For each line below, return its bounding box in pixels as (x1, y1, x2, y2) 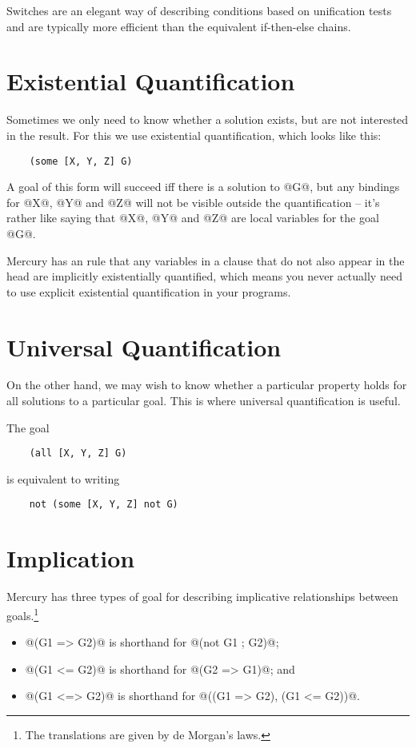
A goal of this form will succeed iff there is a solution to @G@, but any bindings (6, 178, 400, 195)
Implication (6, 542, 135, 575)
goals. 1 (6, 604, 39, 623)
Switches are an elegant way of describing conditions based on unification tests (6, 2, 392, 18)
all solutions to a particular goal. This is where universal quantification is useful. (6, 392, 401, 409)
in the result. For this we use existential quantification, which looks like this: (6, 126, 382, 143)
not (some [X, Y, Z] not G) (29, 499, 178, 511)
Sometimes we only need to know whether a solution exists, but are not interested (6, 111, 409, 128)
